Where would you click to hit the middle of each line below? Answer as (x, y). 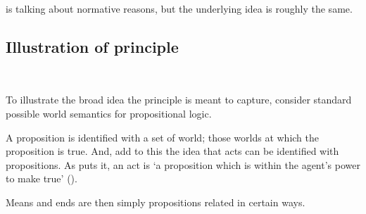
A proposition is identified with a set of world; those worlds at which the (163, 137)
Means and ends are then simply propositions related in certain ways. (156, 202)
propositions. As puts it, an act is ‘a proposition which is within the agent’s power (183, 164)
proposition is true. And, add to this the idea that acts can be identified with (172, 151)
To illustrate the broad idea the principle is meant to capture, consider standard (179, 100)
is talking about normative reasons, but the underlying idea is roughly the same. (179, 8)
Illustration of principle (92, 46)
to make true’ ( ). (42, 178)
